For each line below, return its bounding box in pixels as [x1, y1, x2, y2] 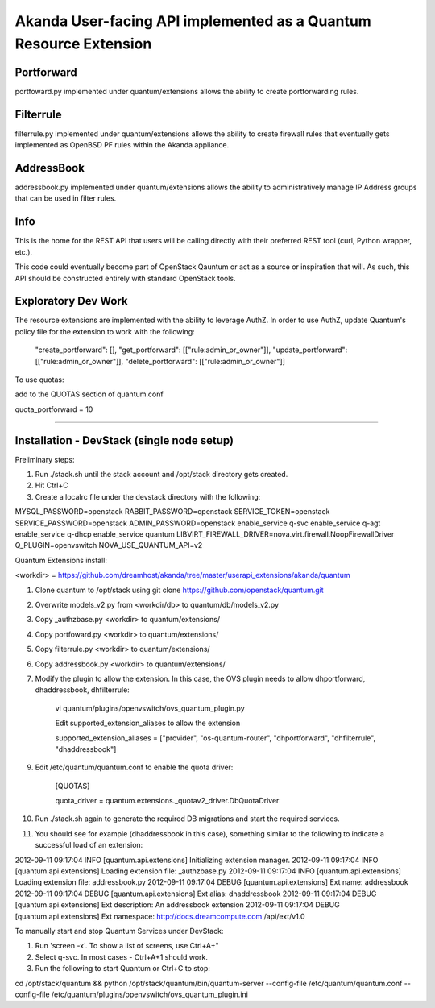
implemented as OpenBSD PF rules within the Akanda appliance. [14, 140, 230, 150]
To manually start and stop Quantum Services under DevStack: [14, 926, 224, 935]
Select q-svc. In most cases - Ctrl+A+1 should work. [35, 952, 209, 962]
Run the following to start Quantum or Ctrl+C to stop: [35, 964, 211, 973]
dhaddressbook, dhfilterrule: [35, 685, 130, 695]
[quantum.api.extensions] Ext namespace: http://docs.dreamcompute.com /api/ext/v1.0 [14, 911, 305, 921]
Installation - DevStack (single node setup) [14, 433, 234, 447]
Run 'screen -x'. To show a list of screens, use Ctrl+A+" [35, 941, 219, 951]
